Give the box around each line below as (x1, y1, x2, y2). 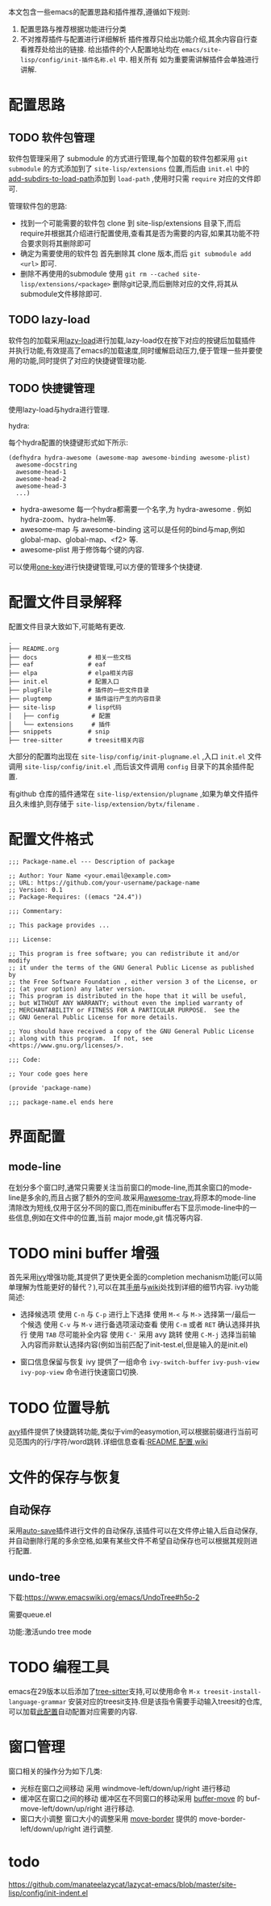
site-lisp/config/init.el (23, 763, 111, 771)
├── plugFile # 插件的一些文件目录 (8, 686, 149, 694)
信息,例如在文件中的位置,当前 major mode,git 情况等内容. (15, 1212, 203, 1223)
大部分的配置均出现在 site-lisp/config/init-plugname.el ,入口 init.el (8, 751, 246, 761)
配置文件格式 (8, 830, 94, 848)
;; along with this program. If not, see (8, 1034, 153, 1042)
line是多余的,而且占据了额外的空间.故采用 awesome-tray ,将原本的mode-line (8, 1192, 256, 1202)
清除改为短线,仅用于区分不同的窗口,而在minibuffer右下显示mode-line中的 (8, 1202, 250, 1212)
